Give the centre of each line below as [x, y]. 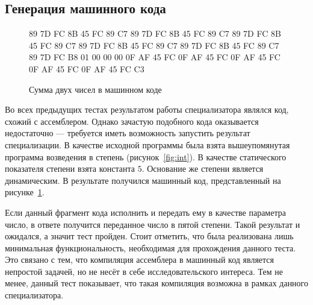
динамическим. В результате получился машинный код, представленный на [143, 180]
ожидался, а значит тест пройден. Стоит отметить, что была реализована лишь [149, 236]
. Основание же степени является [203, 168]
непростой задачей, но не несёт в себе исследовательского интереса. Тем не [144, 271]
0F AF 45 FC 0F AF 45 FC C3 [87, 68]
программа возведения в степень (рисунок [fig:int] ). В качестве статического [146, 156]
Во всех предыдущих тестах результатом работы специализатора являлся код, [147, 109]
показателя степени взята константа [70, 168]
